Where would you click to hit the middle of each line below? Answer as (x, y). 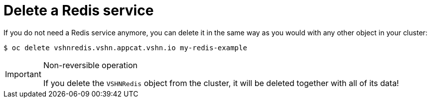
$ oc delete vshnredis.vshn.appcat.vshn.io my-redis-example (125, 48)
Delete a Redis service (79, 10)
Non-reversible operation (90, 65)
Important (23, 74)
